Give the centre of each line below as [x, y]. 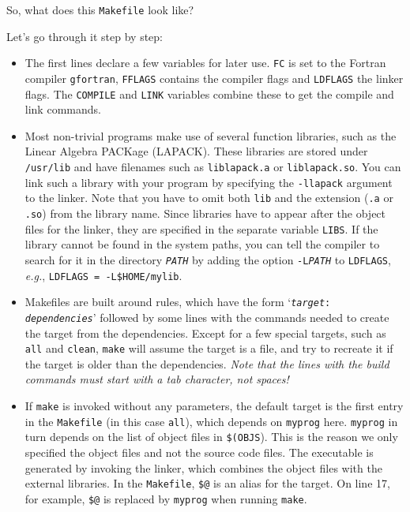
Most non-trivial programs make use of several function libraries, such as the [211, 135]
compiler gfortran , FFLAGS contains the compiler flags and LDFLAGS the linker [214, 78]
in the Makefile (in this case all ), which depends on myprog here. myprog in [211, 421]
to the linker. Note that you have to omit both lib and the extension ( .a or [209, 198]
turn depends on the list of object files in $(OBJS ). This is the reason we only [211, 437]
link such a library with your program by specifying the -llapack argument [209, 182]
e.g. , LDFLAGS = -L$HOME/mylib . [103, 275]
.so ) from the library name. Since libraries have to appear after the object [205, 213]
